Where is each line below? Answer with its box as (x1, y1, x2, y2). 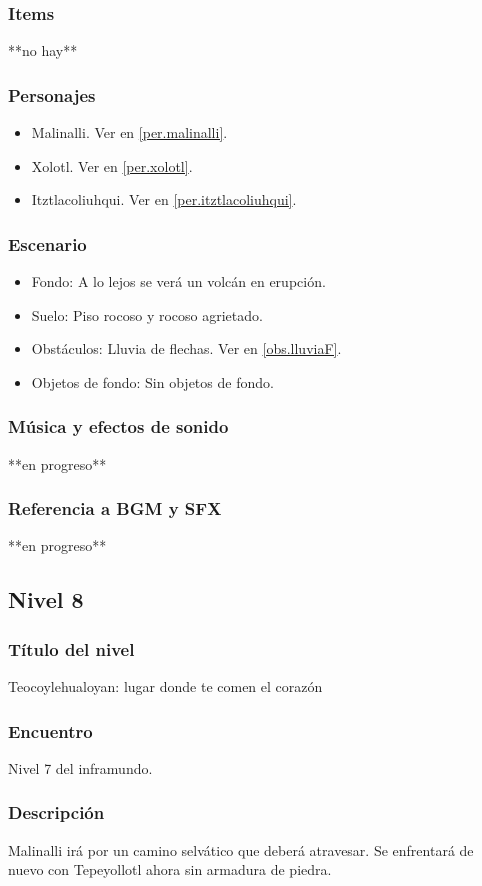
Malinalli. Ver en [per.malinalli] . (31, 122, 228, 143)
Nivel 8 (8, 584, 84, 615)
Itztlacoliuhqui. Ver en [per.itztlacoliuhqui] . (31, 189, 297, 210)
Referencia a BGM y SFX (8, 496, 222, 521)
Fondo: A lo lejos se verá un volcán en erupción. (31, 271, 326, 292)
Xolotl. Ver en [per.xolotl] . (31, 155, 193, 176)
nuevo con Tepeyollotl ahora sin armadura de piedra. (8, 859, 332, 880)
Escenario (8, 231, 87, 256)
